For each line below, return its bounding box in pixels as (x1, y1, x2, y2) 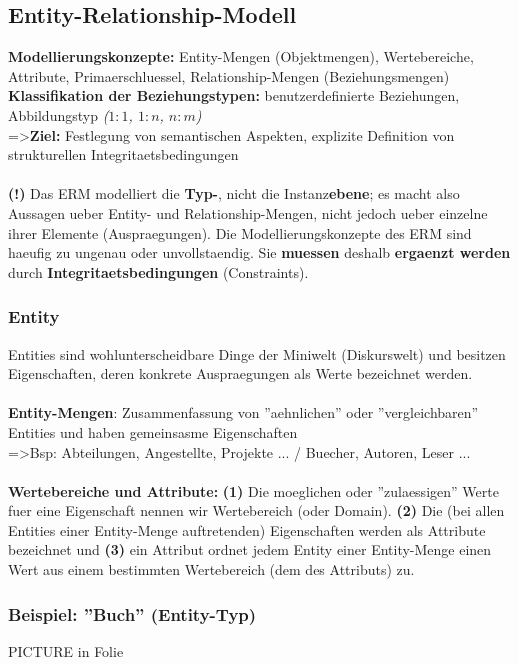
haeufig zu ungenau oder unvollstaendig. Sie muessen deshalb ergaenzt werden (8, 242, 511, 263)
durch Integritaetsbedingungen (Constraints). (8, 261, 309, 282)
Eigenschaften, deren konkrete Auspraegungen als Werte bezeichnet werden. (8, 363, 473, 384)
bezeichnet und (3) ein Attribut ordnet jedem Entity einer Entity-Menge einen (8, 539, 492, 560)
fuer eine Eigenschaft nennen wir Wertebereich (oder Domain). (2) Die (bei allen (8, 500, 505, 521)
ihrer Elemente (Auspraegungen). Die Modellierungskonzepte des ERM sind (8, 222, 472, 243)
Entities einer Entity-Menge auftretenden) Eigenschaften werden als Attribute (8, 519, 486, 540)
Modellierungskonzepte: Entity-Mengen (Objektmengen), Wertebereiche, (8, 46, 474, 67)
